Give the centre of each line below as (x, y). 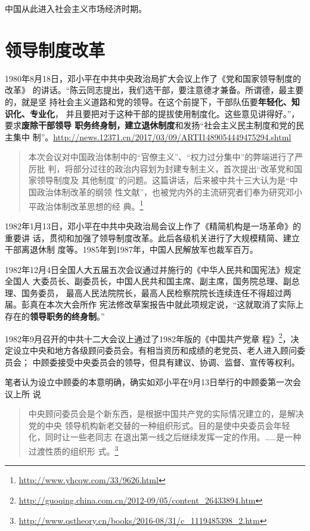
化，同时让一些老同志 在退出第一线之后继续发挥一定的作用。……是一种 (165, 437)
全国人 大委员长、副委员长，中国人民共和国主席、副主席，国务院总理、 (144, 281)
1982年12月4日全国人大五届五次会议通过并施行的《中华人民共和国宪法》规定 (153, 269)
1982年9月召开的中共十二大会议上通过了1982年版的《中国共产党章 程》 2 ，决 (152, 337)
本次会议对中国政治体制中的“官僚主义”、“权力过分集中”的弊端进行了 (162, 157)
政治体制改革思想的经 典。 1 (90, 205)
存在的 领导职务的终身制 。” (55, 316)
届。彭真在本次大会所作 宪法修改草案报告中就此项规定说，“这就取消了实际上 (154, 304)
